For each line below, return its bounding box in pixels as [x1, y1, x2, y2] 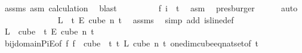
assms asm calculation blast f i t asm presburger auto [4, 2, 298, 14]
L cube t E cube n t [4, 25, 94, 38]
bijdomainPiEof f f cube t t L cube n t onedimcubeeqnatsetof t [4, 36, 259, 49]
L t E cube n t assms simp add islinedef [57, 13, 234, 26]
